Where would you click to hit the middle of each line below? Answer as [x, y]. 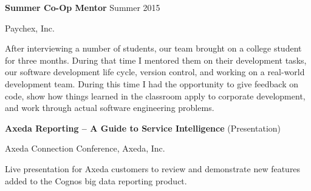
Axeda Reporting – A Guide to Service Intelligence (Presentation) [143, 128]
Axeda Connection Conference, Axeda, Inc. [85, 148]
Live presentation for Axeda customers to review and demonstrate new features [153, 168]
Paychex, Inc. [30, 28]
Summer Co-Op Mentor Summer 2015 [83, 7]
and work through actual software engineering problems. [110, 108]
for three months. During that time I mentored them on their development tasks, [156, 60]
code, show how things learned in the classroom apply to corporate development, [155, 95]
